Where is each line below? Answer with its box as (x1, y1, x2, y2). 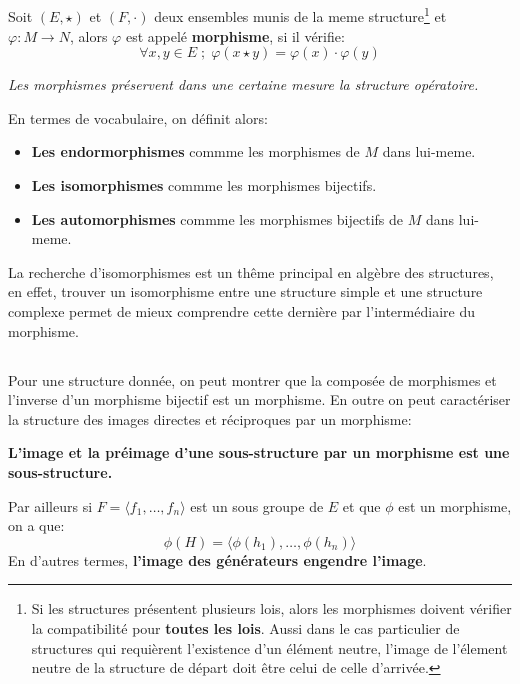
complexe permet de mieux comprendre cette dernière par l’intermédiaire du (8, 300, 475, 321)
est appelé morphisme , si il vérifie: (125, 25, 345, 46)
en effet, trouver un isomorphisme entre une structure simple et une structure (8, 281, 483, 302)
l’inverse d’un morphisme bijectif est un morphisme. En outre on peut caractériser (8, 389, 511, 410)
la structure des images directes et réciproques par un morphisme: (8, 408, 412, 429)
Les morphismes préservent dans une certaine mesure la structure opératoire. (8, 74, 479, 95)
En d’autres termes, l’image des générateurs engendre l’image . (8, 549, 427, 570)
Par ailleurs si (8, 495, 93, 516)
